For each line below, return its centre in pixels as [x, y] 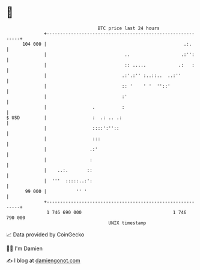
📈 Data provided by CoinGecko [45, 235]
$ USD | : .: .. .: [64, 118]
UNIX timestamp [127, 223]
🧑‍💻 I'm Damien [25, 248]
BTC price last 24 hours [129, 28]
